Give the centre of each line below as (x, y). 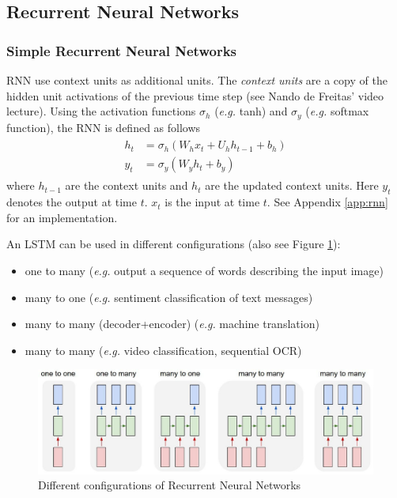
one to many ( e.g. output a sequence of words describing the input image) (204, 270)
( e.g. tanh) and (251, 111)
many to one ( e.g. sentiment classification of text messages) (169, 297)
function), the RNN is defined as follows (104, 127)
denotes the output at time (72, 202)
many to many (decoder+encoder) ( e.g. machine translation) (172, 324)
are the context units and (127, 185)
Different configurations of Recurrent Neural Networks (170, 485)
